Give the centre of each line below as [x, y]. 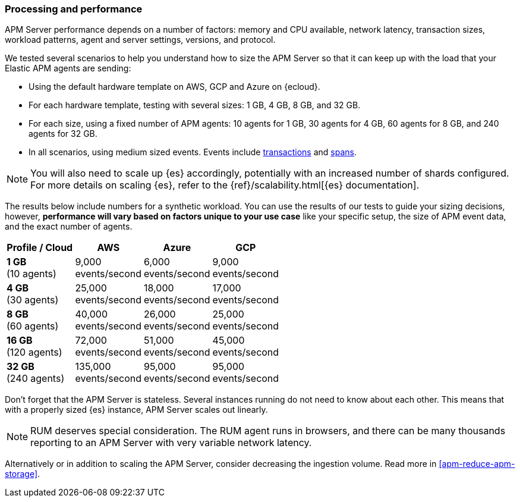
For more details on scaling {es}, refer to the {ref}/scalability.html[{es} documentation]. [225, 185]
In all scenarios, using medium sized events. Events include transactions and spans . [193, 152]
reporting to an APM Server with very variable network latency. [171, 443]
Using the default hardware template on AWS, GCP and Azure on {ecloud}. [174, 87]
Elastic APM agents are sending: [68, 68]
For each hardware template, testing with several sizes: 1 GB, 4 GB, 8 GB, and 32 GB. [195, 105]
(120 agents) [34, 352]
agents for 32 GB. [63, 134]
